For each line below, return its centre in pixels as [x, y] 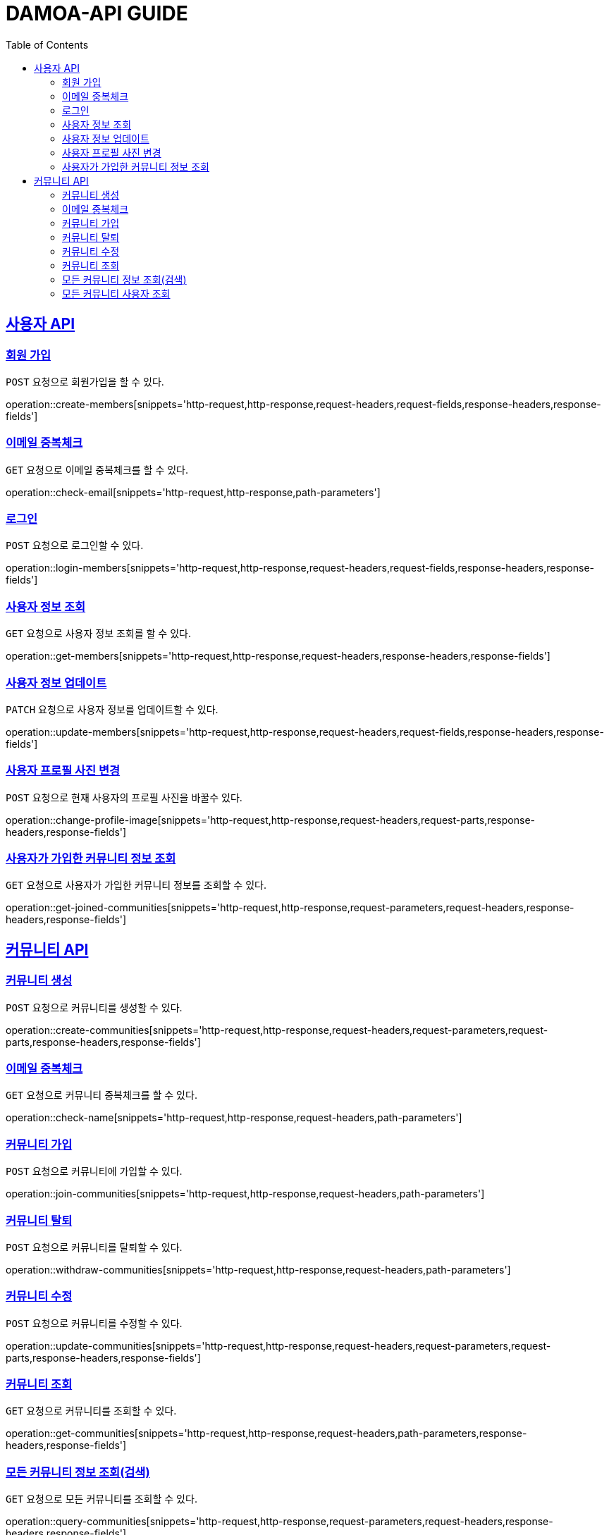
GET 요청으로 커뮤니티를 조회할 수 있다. [91, 1411]
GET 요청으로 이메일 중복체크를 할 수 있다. [97, 469]
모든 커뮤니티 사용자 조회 [116, 293]
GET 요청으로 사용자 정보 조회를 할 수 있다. [98, 634]
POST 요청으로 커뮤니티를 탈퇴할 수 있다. [94, 1247]
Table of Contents [47, 44]
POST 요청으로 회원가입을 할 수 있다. [85, 381]
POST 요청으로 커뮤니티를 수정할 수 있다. [94, 1323]
